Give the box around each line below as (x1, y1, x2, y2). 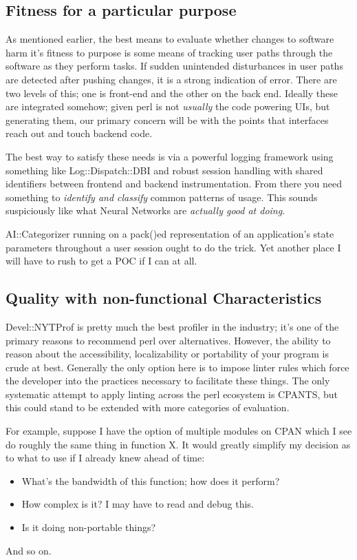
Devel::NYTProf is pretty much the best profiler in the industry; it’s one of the (6, 319, 339, 333)
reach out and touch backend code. (6, 126, 153, 141)
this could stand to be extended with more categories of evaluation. (6, 400, 290, 415)
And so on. (6, 543, 52, 557)
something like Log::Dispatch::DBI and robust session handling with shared (6, 163, 323, 177)
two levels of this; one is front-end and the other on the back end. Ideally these (6, 85, 338, 100)
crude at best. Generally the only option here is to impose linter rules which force (6, 360, 349, 374)
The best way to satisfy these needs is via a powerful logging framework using (6, 149, 334, 163)
